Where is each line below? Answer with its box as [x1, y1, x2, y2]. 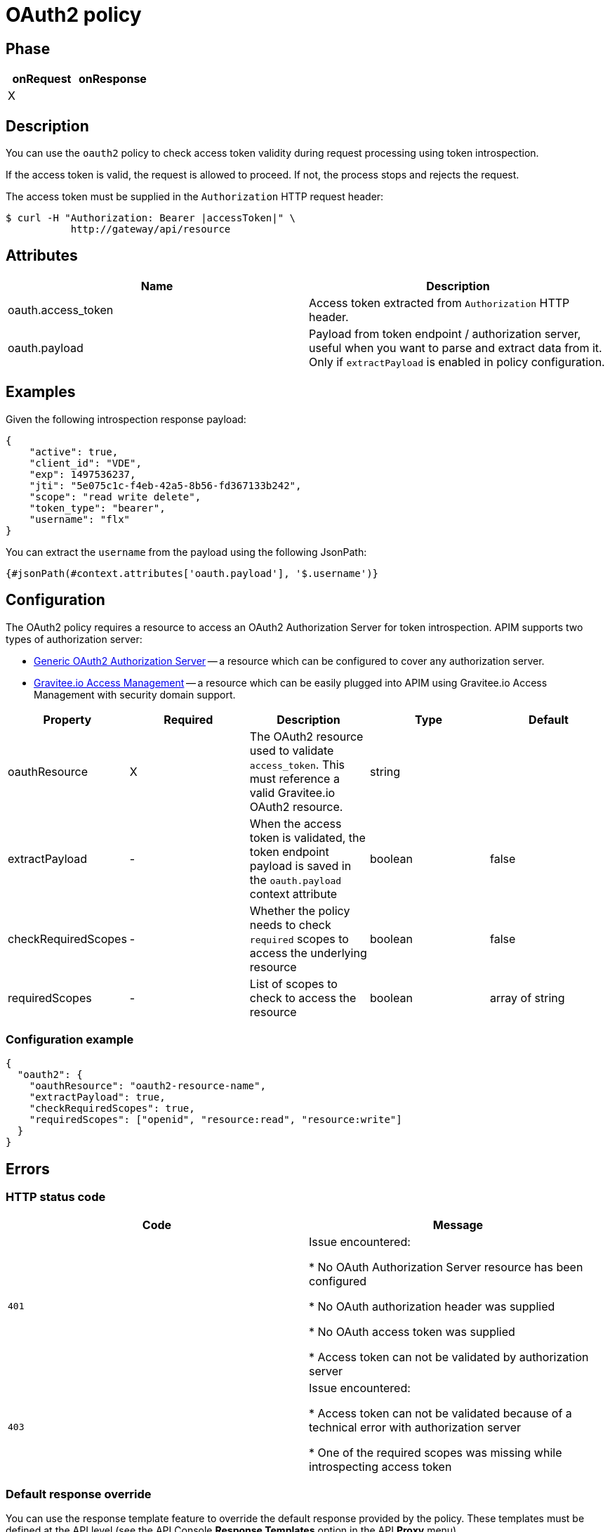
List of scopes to [249, 976, 338, 991]
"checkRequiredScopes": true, [29, 1103, 195, 1115]
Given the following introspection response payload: [6, 413, 246, 425]
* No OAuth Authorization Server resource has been [309, 1259, 583, 1274]
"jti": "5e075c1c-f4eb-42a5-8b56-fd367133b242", [29, 479, 302, 491]
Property [43, 712, 92, 727]
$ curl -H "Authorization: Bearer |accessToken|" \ [6, 212, 296, 224]
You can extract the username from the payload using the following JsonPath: [6, 545, 367, 558]
